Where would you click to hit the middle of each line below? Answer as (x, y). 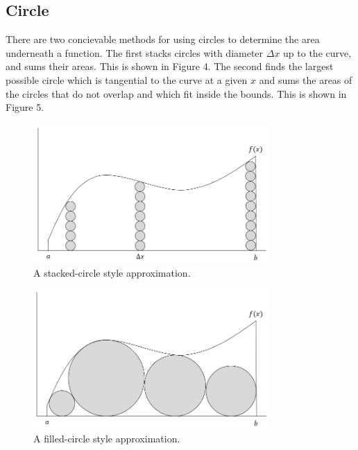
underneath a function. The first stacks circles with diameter (135, 52)
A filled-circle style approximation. (107, 438)
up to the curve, (317, 52)
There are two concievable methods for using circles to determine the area (163, 39)
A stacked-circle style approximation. (112, 272)
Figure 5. (25, 107)
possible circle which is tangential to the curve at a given (127, 79)
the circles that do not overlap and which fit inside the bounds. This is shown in (176, 93)
